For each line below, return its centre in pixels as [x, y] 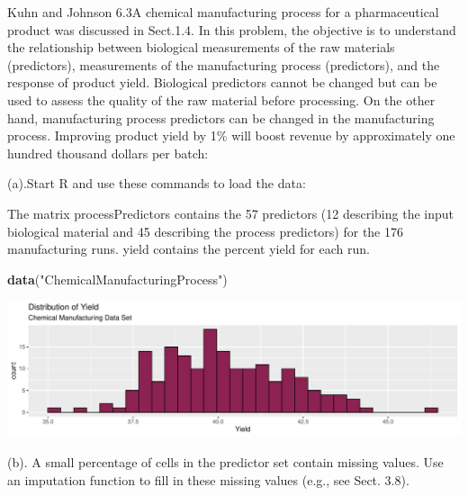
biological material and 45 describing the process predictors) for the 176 [205, 231]
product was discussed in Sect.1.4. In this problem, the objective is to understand [232, 29]
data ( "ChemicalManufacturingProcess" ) [117, 279]
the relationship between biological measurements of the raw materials [201, 47]
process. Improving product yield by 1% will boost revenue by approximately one [231, 135]
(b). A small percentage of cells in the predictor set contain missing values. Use [225, 462]
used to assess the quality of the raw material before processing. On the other [221, 99]
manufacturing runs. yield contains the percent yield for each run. [189, 249]
